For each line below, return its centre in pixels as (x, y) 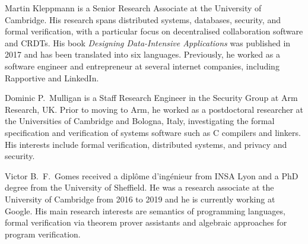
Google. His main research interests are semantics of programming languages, (145, 210)
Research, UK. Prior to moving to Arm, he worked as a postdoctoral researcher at (154, 109)
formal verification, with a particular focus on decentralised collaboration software (154, 31)
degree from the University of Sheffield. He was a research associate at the (139, 187)
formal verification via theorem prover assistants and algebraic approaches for (146, 222)
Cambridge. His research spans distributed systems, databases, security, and (143, 19)
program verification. (43, 234)
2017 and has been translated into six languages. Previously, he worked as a (142, 54)
